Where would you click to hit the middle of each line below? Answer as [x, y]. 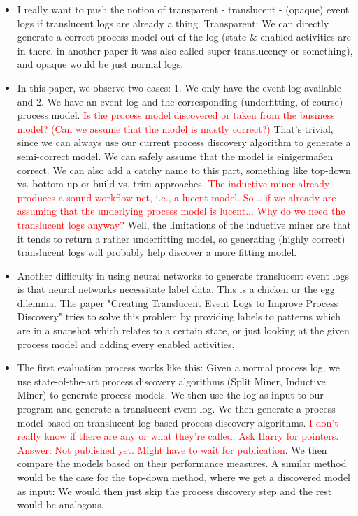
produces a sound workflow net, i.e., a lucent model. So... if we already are [177, 197]
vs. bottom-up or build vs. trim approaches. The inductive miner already [173, 184]
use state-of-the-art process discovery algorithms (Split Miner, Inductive [171, 381]
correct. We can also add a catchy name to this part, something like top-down [184, 170]
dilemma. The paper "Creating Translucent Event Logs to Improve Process [178, 302]
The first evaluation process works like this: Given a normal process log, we [179, 367]
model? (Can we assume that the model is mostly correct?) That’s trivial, [175, 128]
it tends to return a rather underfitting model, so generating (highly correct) [181, 238]
